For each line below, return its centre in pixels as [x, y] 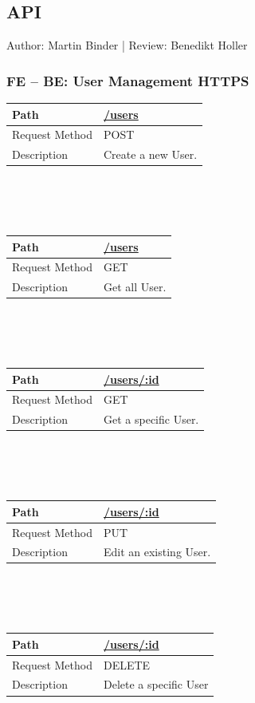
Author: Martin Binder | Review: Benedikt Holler [127, 45]
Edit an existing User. [157, 552]
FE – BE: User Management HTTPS [128, 80]
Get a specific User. [151, 419]
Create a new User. [151, 154]
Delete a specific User [156, 684]
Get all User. [135, 287]
